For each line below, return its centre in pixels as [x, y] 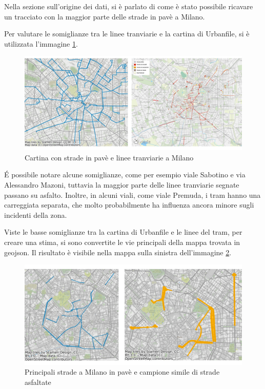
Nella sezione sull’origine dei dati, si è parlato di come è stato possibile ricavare [129, 6]
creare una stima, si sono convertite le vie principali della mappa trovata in [122, 242]
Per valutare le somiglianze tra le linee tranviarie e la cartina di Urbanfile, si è [127, 34]
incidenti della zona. [36, 214]
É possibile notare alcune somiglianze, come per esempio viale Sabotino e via [125, 175]
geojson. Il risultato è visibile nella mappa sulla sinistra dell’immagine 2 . [118, 252]
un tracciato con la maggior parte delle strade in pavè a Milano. [105, 16]
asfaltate [38, 382]
